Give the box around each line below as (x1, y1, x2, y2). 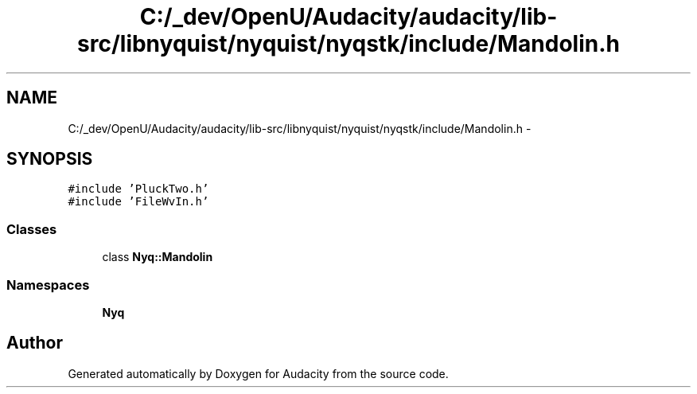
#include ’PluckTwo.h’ (68, 182, 209, 196)
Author (6, 333, 63, 353)
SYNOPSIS (6, 149, 93, 170)
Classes (6, 220, 57, 237)
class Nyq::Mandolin (102, 250, 213, 264)
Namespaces (6, 276, 90, 293)
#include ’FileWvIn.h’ (68, 195, 209, 209)
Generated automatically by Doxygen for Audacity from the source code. (68, 366, 449, 380)
